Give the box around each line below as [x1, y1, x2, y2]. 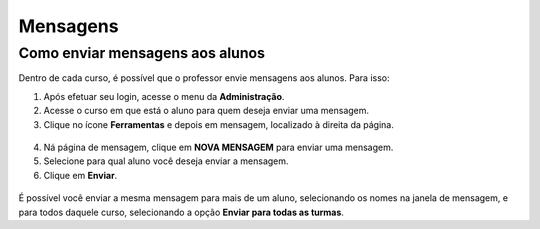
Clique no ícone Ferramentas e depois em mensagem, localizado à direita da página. [43, 118, 395, 130]
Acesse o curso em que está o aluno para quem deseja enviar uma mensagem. [43, 105, 370, 117]
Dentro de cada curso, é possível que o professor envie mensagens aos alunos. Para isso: [18, 72, 390, 84]
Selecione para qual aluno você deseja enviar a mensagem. [43, 155, 289, 167]
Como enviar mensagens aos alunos [18, 44, 265, 62]
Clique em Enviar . [43, 169, 118, 181]
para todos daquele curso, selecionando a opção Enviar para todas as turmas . [18, 206, 345, 218]
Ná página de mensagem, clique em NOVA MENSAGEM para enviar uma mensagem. [43, 141, 394, 153]
